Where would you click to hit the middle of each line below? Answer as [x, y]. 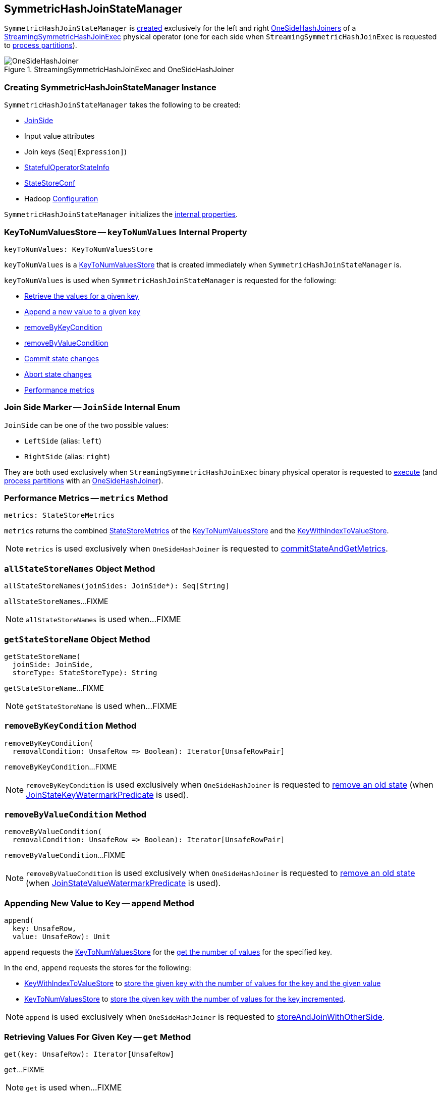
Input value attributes [60, 136]
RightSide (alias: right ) [67, 456]
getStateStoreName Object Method [77, 639]
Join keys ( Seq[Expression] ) [76, 152]
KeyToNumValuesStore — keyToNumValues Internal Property [126, 232]
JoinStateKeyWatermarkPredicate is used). [107, 794]
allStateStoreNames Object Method [80, 568]
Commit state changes [62, 358]
